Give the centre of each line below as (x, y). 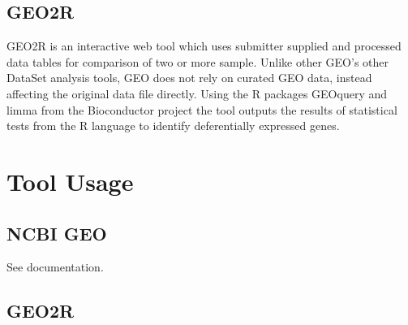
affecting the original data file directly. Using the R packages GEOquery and (197, 93)
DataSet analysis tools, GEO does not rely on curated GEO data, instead (189, 78)
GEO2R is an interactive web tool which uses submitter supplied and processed (204, 46)
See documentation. (55, 267)
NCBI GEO (57, 233)
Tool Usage (70, 181)
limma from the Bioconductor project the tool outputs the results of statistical (202, 109)
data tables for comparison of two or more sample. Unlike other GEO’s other (198, 61)
